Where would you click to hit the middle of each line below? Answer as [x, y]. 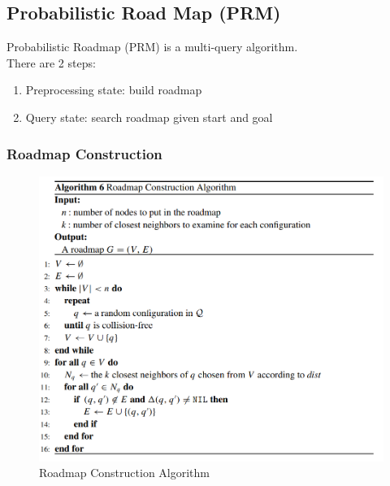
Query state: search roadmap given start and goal [149, 117]
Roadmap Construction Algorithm [124, 473]
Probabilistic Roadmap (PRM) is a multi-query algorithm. [152, 47]
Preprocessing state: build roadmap [114, 90]
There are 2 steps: [51, 62]
